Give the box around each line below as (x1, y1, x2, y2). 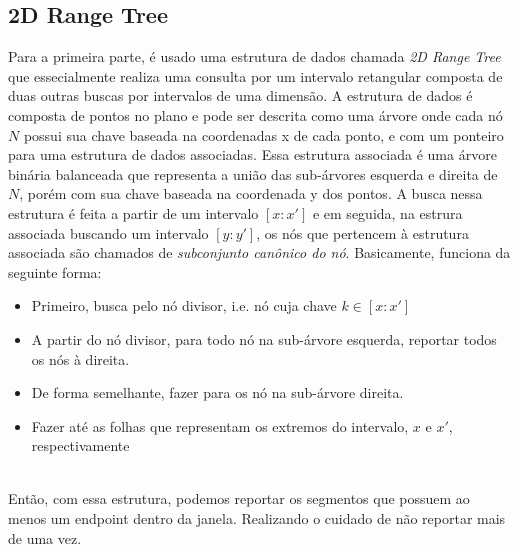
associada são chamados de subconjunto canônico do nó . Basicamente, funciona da (8, 242, 511, 263)
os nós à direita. (31, 348, 130, 369)
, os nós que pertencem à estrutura (256, 222, 469, 243)
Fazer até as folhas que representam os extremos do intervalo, (31, 415, 409, 436)
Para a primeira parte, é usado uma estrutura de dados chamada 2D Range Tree (8, 46, 501, 67)
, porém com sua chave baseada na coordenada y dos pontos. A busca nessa (19, 183, 483, 204)
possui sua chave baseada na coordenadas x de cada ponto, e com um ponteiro (23, 124, 504, 145)
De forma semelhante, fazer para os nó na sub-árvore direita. (31, 382, 404, 403)
